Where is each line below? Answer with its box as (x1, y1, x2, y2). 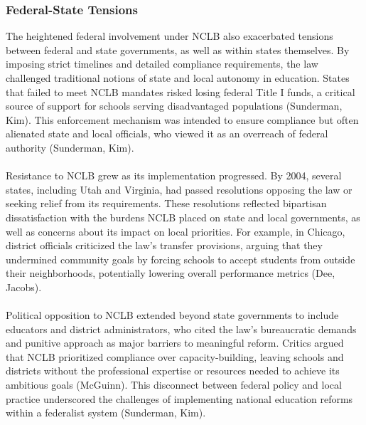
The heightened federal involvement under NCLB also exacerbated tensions (6, 28, 333, 43)
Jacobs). (6, 279, 42, 294)
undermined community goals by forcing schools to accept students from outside (6, 251, 355, 266)
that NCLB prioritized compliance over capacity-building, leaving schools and (6, 349, 344, 364)
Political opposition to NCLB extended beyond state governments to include (6, 308, 339, 322)
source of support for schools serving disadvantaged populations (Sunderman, (6, 98, 343, 113)
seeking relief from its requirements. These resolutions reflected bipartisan (6, 196, 327, 211)
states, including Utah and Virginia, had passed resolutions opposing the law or (6, 182, 352, 196)
